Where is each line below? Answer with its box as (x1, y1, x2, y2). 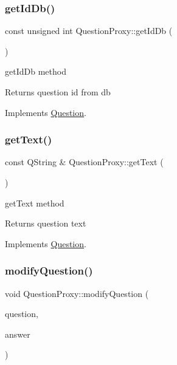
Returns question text (5, 217, 86, 230)
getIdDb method (5, 65, 66, 78)
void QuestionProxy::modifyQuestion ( (5, 287, 149, 299)
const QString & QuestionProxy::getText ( (5, 155, 164, 168)
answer (5, 327, 30, 340)
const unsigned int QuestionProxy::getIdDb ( (5, 24, 173, 37)
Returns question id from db (5, 86, 111, 98)
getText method (5, 196, 64, 209)
